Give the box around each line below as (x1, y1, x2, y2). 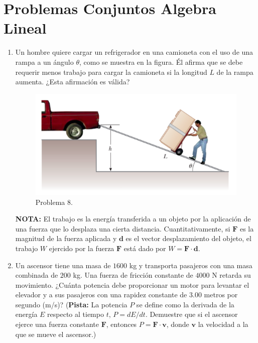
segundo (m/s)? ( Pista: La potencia (15, 299, 127, 309)
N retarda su (212, 270, 251, 280)
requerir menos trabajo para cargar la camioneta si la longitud (15, 66, 207, 77)
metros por (204, 289, 238, 300)
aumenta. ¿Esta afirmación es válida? (15, 76, 130, 87)
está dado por (123, 243, 166, 253)
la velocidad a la (198, 319, 248, 329)
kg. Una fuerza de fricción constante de (73, 270, 193, 280)
